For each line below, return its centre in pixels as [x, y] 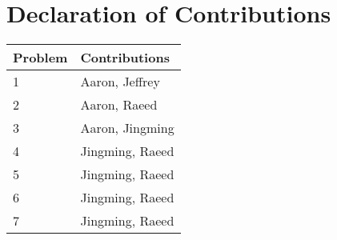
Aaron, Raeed [119, 105]
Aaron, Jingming [127, 128]
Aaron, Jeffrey [120, 82]
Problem [40, 58]
